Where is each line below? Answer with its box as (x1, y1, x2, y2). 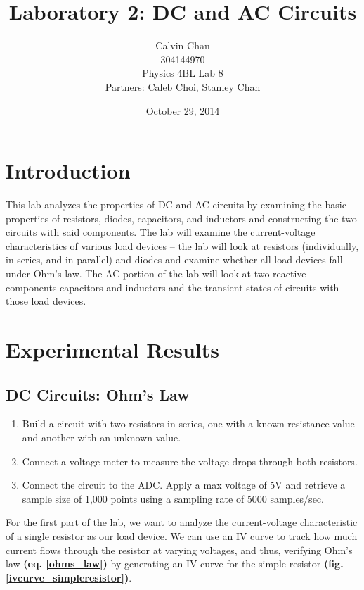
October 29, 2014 (145, 103, 220, 118)
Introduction (6, 156, 131, 185)
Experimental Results (6, 334, 219, 363)
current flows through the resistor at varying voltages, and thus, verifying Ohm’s (6, 542, 353, 557)
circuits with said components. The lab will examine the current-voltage (6, 225, 316, 239)
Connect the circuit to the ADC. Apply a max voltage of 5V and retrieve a (22, 477, 346, 492)
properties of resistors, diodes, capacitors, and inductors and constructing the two (6, 211, 357, 225)
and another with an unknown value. (22, 429, 181, 444)
